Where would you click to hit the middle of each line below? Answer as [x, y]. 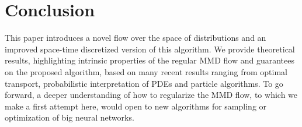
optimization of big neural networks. [70, 117]
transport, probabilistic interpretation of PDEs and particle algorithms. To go [144, 83]
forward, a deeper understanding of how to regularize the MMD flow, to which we [151, 95]
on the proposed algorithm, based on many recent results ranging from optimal [146, 71]
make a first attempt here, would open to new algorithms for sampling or [136, 106]
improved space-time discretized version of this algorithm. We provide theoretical [150, 49]
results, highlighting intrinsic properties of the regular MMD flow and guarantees [150, 60]
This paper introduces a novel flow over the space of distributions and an [136, 38]
